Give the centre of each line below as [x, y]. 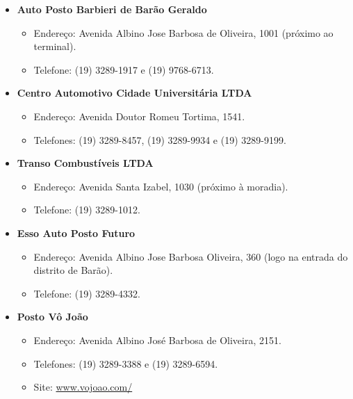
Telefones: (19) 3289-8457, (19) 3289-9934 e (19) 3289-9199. [160, 139]
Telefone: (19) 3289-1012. [87, 210]
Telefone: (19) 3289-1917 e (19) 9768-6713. [124, 69]
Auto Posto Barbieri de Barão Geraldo [112, 9]
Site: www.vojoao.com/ [83, 387]
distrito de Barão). [73, 270]
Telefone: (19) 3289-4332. [87, 293]
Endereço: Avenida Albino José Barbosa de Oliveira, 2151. [157, 340]
